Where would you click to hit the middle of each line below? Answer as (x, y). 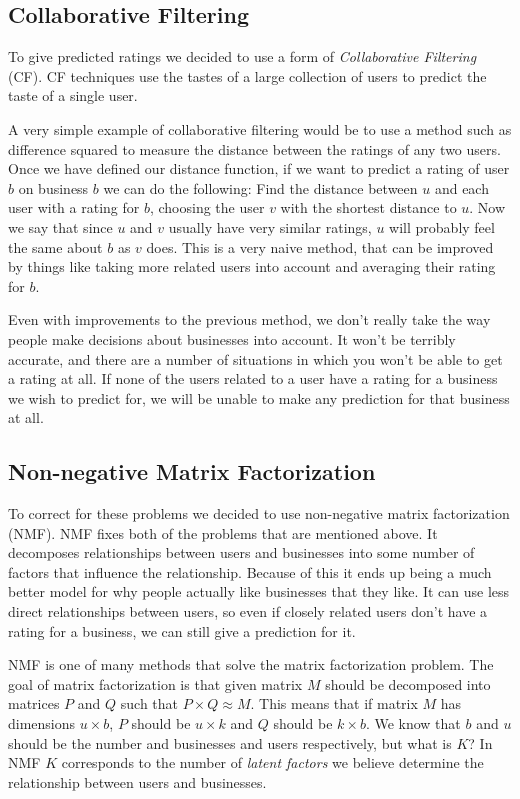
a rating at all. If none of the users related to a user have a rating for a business (253, 378)
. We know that (413, 723)
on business (53, 187)
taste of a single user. (73, 95)
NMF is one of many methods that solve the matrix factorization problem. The (251, 664)
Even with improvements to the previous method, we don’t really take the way (249, 319)
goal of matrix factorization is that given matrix (155, 683)
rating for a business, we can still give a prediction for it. (182, 630)
